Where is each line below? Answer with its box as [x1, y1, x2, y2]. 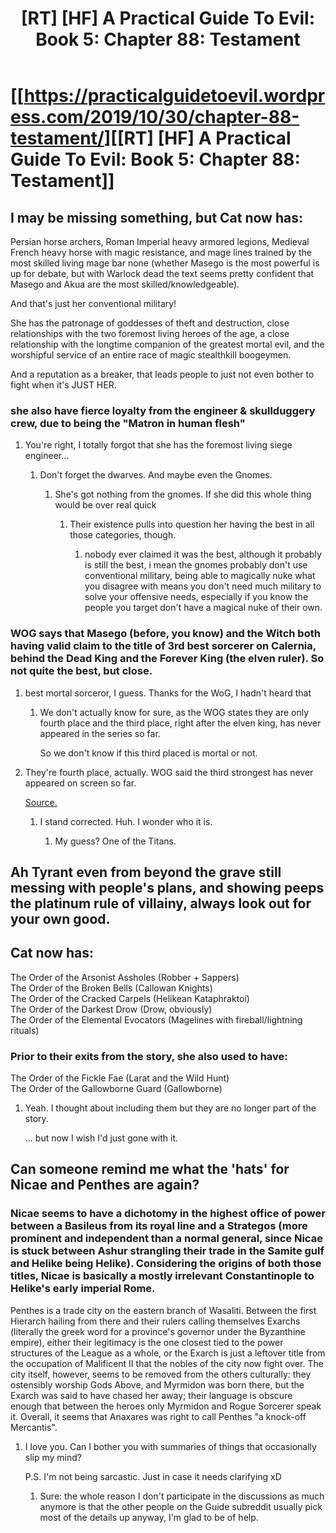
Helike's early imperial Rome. [10, 1282, 156, 1296]
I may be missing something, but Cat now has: [10, 209, 303, 226]
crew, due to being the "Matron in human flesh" [10, 416, 246, 430]
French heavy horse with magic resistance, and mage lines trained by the [10, 247, 313, 258]
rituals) [10, 1024, 40, 1036]
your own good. [10, 910, 111, 927]
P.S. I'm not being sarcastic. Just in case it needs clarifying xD [24, 1470, 282, 1482]
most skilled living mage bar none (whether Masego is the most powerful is [10, 257, 320, 269]
